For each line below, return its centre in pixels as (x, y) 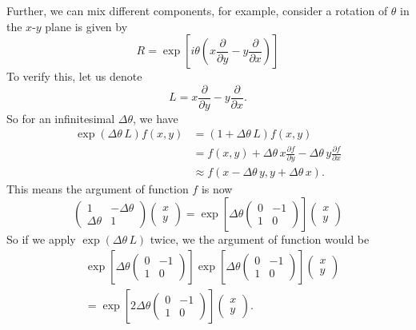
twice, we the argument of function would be (260, 239)
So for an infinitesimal (61, 118)
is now (217, 189)
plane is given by (86, 26)
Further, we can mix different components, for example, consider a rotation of (197, 10)
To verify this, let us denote (74, 76)
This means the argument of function (98, 189)
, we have (156, 118)
